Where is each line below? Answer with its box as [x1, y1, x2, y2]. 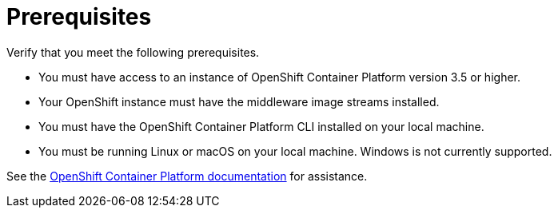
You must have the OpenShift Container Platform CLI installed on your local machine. [38, 119, 484, 133]
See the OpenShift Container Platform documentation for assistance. [6, 168, 368, 183]
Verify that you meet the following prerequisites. [6, 45, 260, 59]
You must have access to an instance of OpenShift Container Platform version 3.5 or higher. [38, 69, 520, 84]
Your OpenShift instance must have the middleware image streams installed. [38, 94, 440, 109]
